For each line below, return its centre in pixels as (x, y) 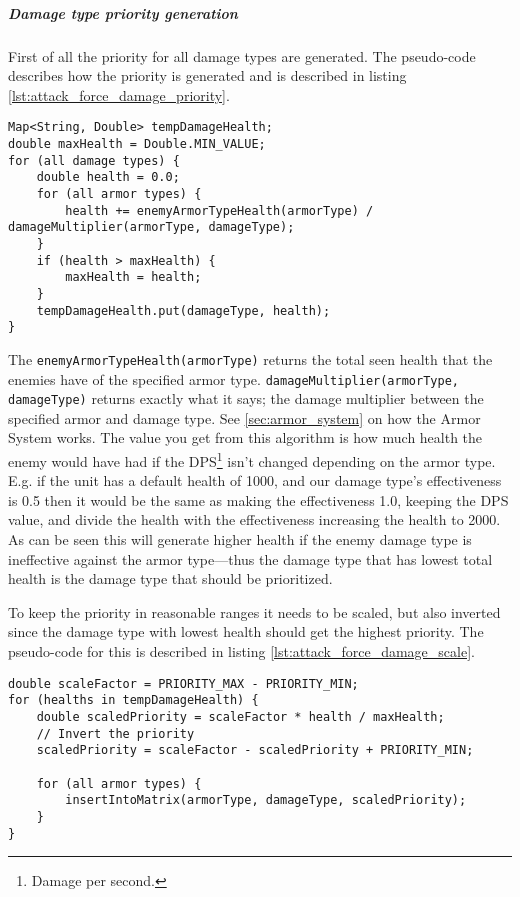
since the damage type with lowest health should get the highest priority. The (246, 631)
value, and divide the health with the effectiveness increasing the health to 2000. (254, 519)
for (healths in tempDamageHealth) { (133, 700)
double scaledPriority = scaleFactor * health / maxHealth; (240, 716)
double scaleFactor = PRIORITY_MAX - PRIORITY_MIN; (183, 683)
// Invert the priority (115, 733)
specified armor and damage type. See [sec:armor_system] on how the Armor (244, 417)
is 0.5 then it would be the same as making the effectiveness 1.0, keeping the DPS (258, 499)
